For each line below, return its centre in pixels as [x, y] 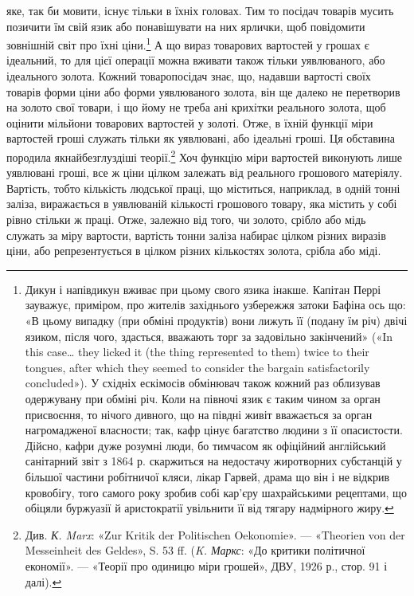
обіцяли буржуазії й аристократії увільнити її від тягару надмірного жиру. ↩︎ [209, 508]
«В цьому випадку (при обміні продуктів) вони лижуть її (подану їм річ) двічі [216, 320]
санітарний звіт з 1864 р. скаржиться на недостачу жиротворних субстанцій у [213, 461]
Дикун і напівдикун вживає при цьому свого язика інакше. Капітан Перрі [203, 289]
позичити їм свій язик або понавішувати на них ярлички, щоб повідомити [186, 26]
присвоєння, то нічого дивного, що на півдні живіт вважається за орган [199, 414]
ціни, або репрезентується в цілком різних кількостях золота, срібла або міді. [194, 251]
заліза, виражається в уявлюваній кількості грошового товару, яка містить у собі [202, 204]
